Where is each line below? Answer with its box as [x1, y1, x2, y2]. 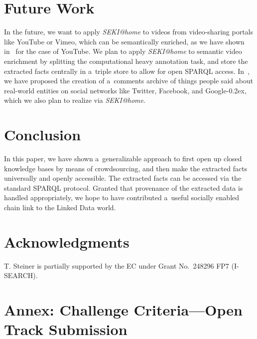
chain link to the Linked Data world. [4, 202, 116, 212]
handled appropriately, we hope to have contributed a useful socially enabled [4, 192, 240, 203]
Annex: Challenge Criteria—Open [4, 300, 243, 320]
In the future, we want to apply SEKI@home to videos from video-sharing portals [4, 26, 253, 37]
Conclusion [4, 124, 81, 145]
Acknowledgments [4, 231, 129, 252]
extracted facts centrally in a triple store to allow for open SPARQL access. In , [4, 65, 250, 76]
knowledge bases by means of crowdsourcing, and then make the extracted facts [4, 163, 248, 173]
